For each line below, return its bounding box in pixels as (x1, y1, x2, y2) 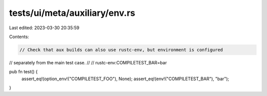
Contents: (9, 34, 29, 40)
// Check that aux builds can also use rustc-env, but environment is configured (19, 47, 223, 52)
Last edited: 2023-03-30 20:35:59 (9, 25, 80, 31)
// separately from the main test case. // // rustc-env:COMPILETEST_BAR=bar (9, 59, 167, 65)
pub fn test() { (9, 69, 38, 75)
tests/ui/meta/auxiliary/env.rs (9, 7, 135, 18)
